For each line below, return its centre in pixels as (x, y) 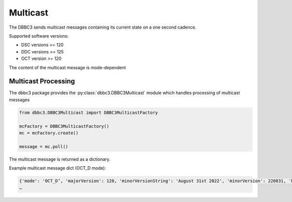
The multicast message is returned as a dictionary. (60, 159)
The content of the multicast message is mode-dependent (67, 67)
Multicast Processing (42, 81)
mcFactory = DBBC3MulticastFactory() (64, 126)
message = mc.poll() (44, 146)
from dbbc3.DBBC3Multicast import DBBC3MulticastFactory (89, 112)
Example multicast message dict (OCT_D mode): (58, 168)
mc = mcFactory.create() (49, 133)
